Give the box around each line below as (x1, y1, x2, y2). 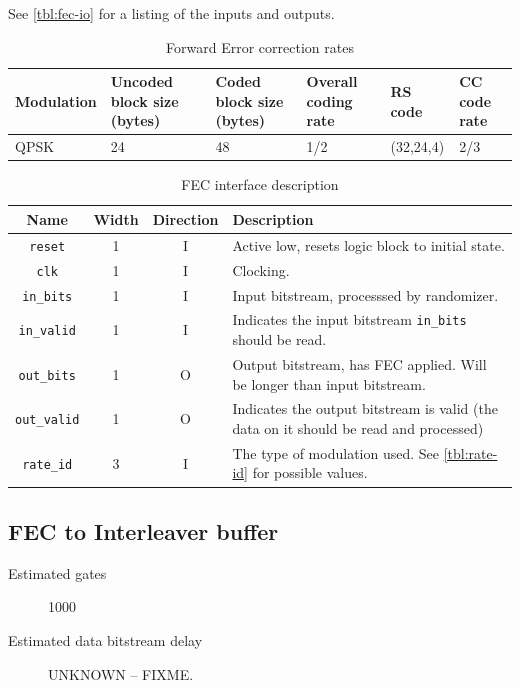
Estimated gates (8, 562, 107, 583)
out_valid (15, 413, 80, 428)
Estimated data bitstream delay (8, 629, 203, 650)
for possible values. (252, 462, 368, 483)
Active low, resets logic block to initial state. (232, 234, 505, 255)
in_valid (18, 324, 76, 339)
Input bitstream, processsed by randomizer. (232, 284, 499, 305)
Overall (306, 71, 358, 92)
